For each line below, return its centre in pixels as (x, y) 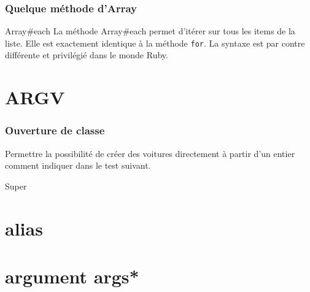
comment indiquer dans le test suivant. (78, 165)
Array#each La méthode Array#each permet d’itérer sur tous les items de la (150, 31)
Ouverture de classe (55, 130)
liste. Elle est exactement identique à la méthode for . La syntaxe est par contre (155, 43)
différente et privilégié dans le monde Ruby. (87, 55)
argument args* (72, 276)
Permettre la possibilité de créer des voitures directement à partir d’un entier (150, 153)
